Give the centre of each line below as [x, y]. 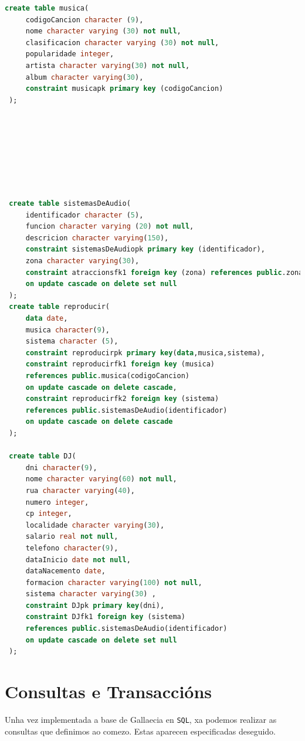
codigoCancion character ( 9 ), [84, 20]
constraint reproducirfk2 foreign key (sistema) [122, 399]
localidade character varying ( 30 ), [95, 525]
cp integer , [49, 514]
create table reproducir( [59, 307]
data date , [47, 319]
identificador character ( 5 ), [84, 215]
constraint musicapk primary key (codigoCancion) [124, 89]
